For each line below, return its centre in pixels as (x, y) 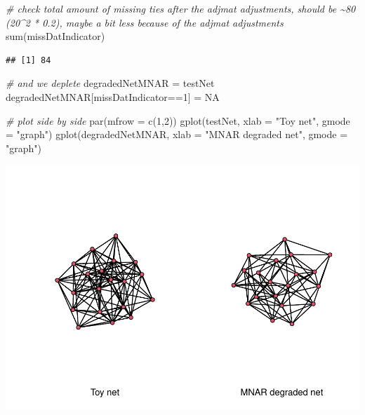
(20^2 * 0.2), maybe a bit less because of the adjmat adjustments (145, 22)
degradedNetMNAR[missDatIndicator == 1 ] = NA (113, 96)
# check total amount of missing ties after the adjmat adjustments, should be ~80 (181, 8)
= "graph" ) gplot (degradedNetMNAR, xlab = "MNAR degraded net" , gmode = (177, 134)
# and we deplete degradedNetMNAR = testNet (110, 83)
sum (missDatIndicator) (55, 36)
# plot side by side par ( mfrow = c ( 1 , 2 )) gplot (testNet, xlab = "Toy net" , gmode (178, 120)
